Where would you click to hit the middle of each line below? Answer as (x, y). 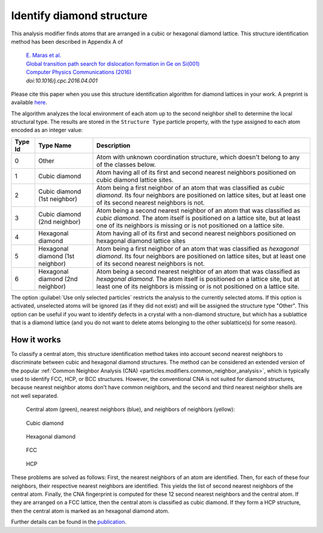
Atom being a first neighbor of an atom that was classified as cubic (191, 187)
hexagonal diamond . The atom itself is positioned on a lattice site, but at (198, 279)
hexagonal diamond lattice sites (141, 240)
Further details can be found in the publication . (69, 522)
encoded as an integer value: (47, 130)
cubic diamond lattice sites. (135, 179)
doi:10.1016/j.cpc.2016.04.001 (62, 80)
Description (114, 145)
